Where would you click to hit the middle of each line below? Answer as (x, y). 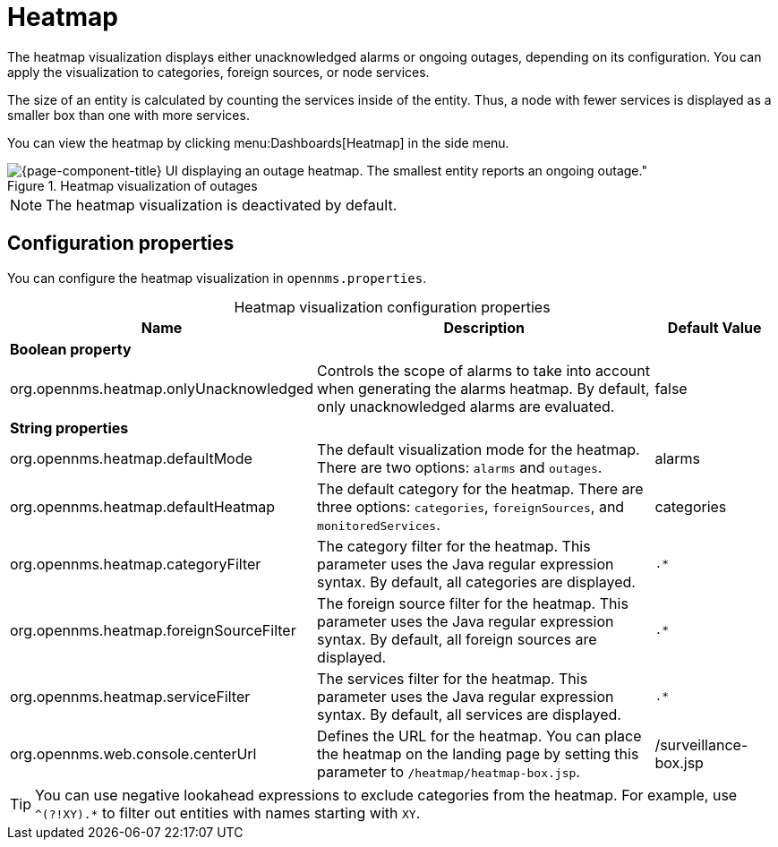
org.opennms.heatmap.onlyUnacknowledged (162, 388)
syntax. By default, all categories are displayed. (476, 582)
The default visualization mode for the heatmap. (479, 449)
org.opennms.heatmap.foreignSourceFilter (153, 630)
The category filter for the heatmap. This (454, 546)
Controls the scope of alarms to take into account (483, 370)
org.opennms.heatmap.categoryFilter (136, 564)
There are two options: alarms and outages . (460, 467)
